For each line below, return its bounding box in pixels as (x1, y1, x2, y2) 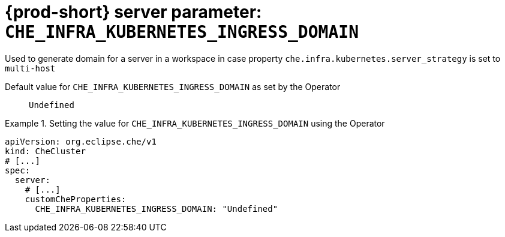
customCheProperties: (25, 194, 127, 204)
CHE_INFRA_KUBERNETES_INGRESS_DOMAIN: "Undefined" (35, 203, 278, 214)
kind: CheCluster (5, 146, 86, 156)
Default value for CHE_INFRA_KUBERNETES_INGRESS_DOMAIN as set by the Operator (5, 81, 341, 92)
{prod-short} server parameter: (5, 2, 262, 22)
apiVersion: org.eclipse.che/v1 (5, 136, 157, 146)
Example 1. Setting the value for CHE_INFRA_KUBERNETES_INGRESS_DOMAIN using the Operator (5, 118, 385, 128)
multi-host (5, 63, 56, 73)
